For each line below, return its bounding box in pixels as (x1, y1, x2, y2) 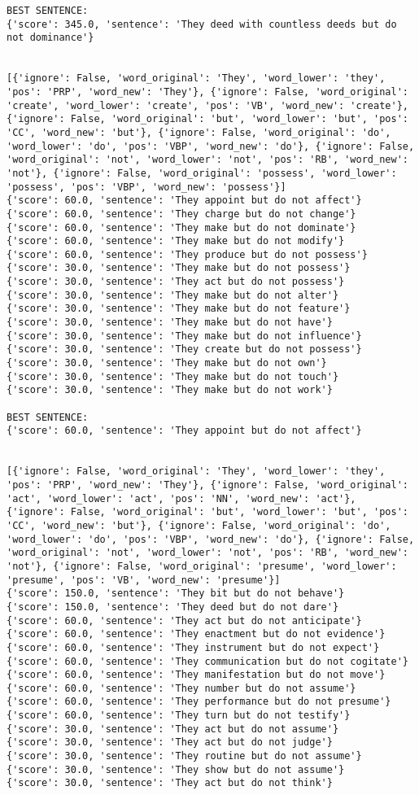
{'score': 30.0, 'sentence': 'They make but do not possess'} (7, 262, 351, 274)
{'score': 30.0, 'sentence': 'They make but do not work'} (7, 384, 333, 396)
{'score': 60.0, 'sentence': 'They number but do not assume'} (7, 682, 356, 694)
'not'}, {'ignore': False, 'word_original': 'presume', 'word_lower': (7, 560, 397, 572)
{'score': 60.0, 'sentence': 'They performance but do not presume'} (7, 696, 391, 708)
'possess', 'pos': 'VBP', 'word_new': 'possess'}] (7, 181, 286, 193)
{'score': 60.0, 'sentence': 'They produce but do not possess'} (7, 248, 368, 260)
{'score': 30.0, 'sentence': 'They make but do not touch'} (7, 370, 339, 382)
